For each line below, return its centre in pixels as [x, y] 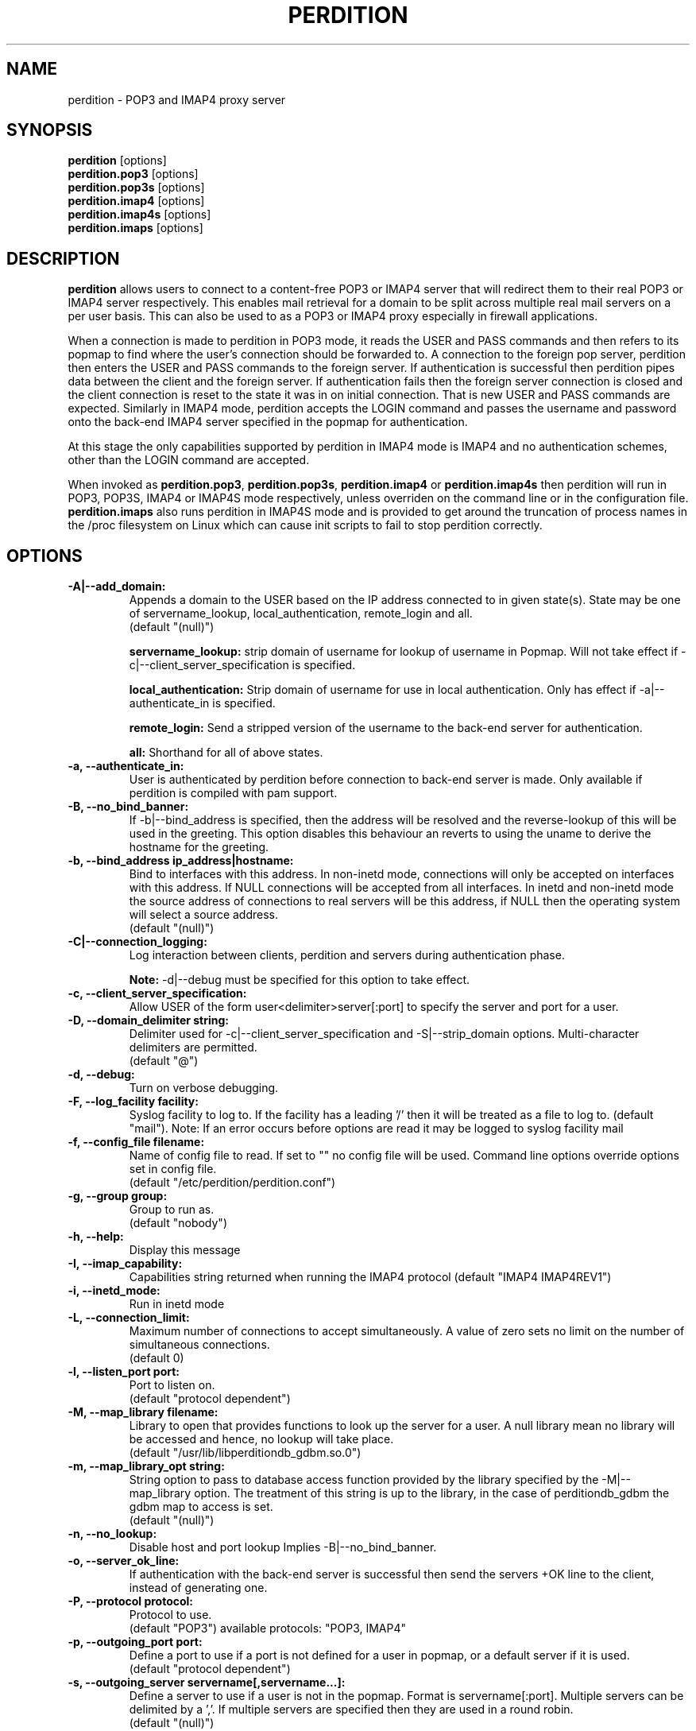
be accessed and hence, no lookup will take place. [261, 1439]
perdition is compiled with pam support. [233, 793]
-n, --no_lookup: [112, 1534]
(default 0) [157, 1358]
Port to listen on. [172, 1385]
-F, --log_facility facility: [133, 1102]
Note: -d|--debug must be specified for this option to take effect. [300, 980]
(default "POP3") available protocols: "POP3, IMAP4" [268, 1628]
